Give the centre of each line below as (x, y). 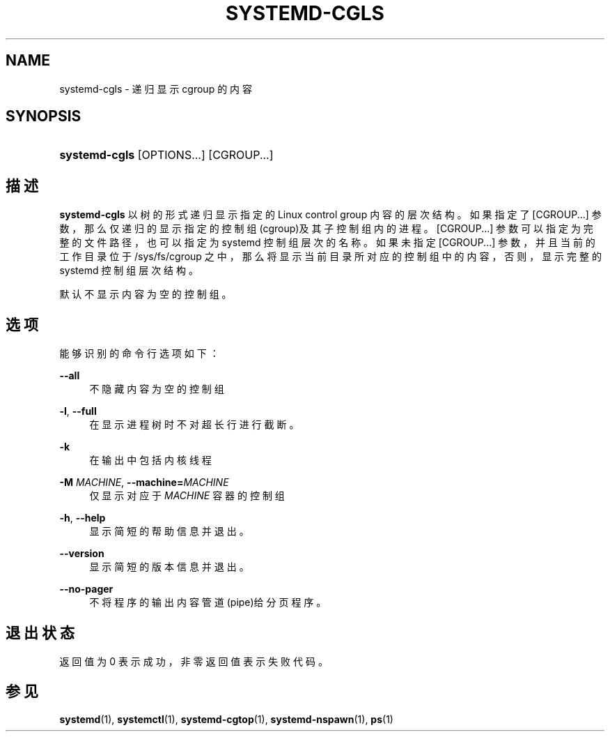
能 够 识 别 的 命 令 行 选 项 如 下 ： (139, 354)
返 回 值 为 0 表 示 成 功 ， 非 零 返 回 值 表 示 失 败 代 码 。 (194, 661)
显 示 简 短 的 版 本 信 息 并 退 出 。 (169, 567)
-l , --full (78, 411)
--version (82, 554)
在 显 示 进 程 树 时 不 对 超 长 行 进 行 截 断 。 (194, 425)
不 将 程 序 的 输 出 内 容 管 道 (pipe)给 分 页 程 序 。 (208, 602)
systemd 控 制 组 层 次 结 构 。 (129, 271)
